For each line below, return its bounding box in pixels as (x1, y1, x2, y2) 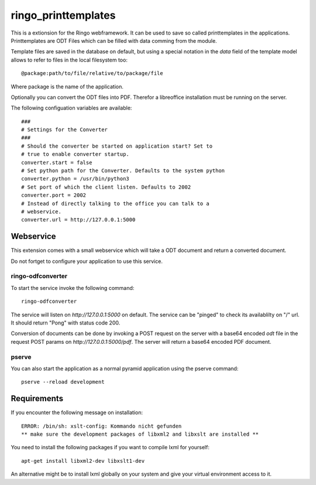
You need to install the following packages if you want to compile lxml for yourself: (11, 444, 210, 451)
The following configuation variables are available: (11, 104, 132, 111)
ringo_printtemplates (11, 9, 116, 22)
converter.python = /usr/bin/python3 (21, 176, 130, 182)
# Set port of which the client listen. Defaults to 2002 (21, 183, 191, 190)
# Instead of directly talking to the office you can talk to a (21, 200, 210, 207)
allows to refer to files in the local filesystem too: (11, 56, 128, 63)
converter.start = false (21, 159, 92, 166)
